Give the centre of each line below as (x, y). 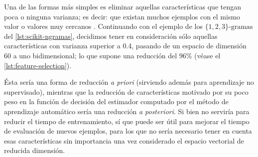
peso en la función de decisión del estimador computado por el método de (116, 101)
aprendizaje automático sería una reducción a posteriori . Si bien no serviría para (127, 111)
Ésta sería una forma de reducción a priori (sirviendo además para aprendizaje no (129, 82)
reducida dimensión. (35, 150)
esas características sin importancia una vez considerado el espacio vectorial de (124, 140)
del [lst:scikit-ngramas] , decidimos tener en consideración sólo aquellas (111, 36)
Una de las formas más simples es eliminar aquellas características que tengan (123, 6)
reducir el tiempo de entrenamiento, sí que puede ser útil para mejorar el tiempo (127, 121)
